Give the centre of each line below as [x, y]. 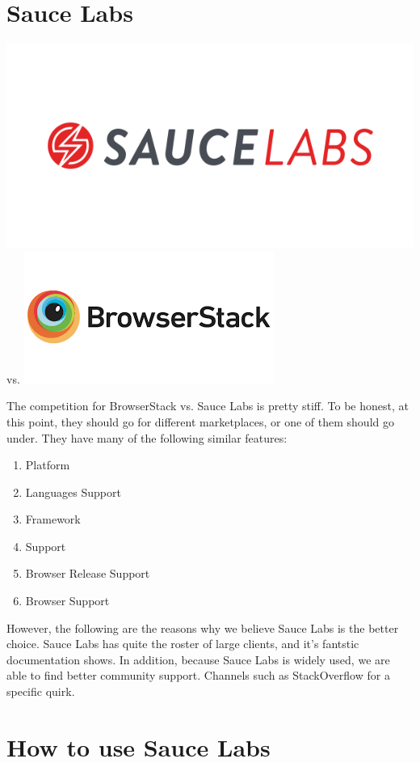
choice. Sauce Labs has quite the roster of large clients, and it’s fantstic [183, 644]
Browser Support [67, 601]
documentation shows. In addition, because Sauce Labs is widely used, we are [198, 659]
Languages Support [73, 492]
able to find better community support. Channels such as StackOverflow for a [198, 675]
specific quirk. [41, 691]
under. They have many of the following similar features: [147, 437]
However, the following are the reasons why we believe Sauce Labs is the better [203, 627]
